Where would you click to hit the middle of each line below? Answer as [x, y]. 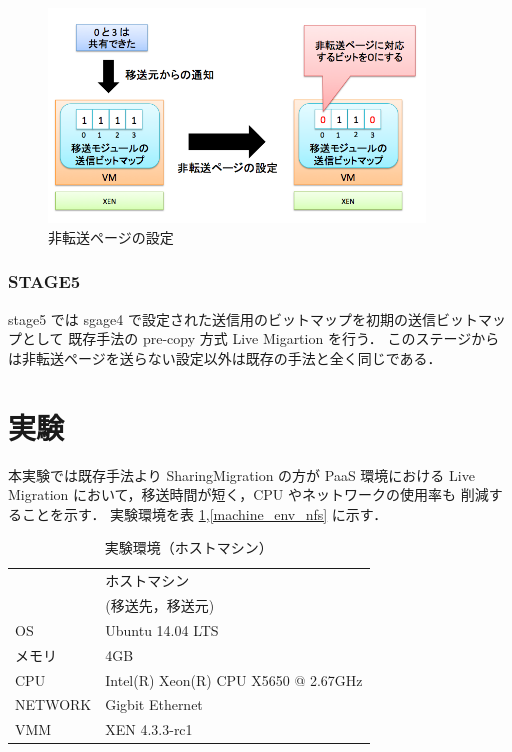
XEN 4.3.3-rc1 [149, 729]
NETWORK [53, 704]
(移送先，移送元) [160, 605]
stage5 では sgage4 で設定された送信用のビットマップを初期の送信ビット [243, 318]
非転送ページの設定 [111, 236]
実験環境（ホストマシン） [188, 547]
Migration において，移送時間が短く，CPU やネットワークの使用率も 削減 [248, 494]
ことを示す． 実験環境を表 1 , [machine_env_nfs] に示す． [204, 513]
